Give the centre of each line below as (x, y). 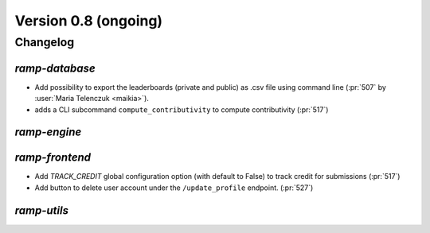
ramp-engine (48, 132)
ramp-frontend (53, 158)
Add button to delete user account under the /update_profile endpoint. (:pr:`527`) (174, 188)
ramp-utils (42, 210)
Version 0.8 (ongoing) (89, 21)
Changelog (45, 42)
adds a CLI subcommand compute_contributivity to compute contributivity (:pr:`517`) (182, 109)
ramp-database (55, 68)
